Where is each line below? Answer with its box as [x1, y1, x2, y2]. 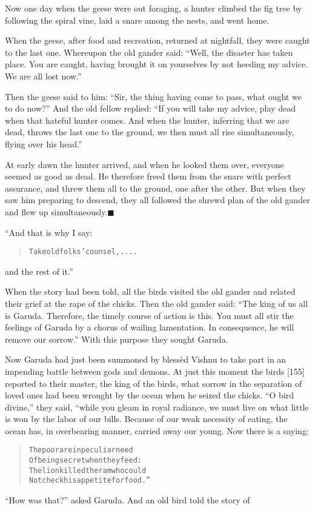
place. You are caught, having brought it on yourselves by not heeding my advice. [5, 58, 308, 70]
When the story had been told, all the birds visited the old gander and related [5, 285, 296, 298]
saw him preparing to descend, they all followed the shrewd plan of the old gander [5, 193, 310, 206]
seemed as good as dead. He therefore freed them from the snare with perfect [5, 170, 291, 183]
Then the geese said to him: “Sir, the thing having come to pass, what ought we [5, 90, 302, 102]
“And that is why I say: [5, 226, 93, 238]
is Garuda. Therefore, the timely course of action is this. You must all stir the [5, 309, 294, 321]
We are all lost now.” [5, 69, 82, 82]
